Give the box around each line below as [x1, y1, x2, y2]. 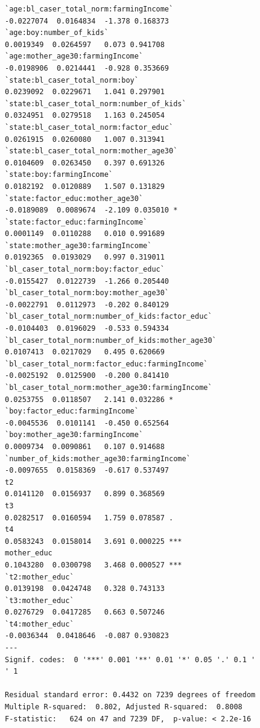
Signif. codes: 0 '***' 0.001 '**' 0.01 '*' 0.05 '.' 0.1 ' [5, 655, 256, 664]
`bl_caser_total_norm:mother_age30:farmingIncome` [5, 383, 212, 392]
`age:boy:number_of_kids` [5, 28, 109, 37]
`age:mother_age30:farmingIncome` [5, 52, 144, 61]
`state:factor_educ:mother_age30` [5, 194, 144, 203]
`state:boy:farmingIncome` [5, 170, 113, 179]
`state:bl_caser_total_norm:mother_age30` [5, 147, 178, 156]
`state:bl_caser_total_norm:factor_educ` [5, 123, 174, 132]
